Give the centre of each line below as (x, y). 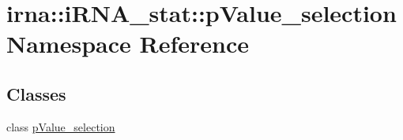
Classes (36, 93)
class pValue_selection (61, 126)
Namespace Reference (128, 44)
